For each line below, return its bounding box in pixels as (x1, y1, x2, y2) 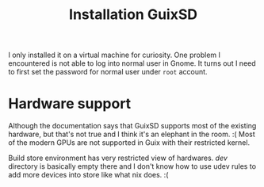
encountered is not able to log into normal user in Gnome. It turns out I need (8, 59, 256, 68)
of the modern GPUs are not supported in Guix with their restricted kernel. (8, 138, 251, 147)
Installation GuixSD (68, 6, 198, 24)
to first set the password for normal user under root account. (8, 67, 208, 77)
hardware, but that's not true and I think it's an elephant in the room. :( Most (8, 129, 255, 139)
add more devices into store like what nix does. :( (8, 170, 169, 180)
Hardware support (8, 95, 132, 113)
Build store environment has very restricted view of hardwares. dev (8, 153, 228, 163)
